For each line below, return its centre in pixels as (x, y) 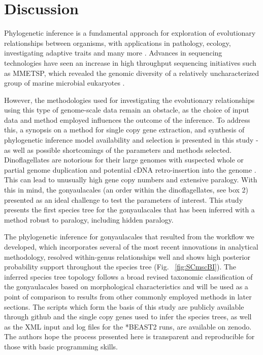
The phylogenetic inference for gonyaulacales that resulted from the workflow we (129, 237)
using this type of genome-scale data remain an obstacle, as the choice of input (127, 110)
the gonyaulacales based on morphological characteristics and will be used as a (126, 286)
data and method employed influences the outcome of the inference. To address (127, 119)
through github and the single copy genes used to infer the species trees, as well (128, 317)
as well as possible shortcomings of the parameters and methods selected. (118, 149)
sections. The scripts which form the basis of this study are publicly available (124, 306)
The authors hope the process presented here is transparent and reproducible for (129, 336)
